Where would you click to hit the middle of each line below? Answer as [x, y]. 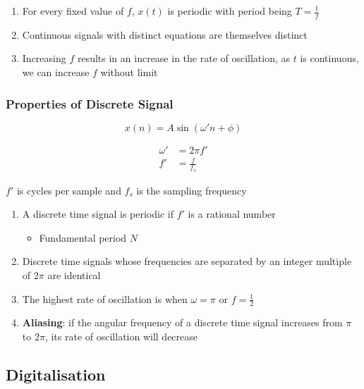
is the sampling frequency [192, 190]
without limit [129, 72]
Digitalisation [56, 375]
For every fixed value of [73, 11]
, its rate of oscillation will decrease [121, 336]
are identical [74, 275]
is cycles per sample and [69, 190]
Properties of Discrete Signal [90, 103]
